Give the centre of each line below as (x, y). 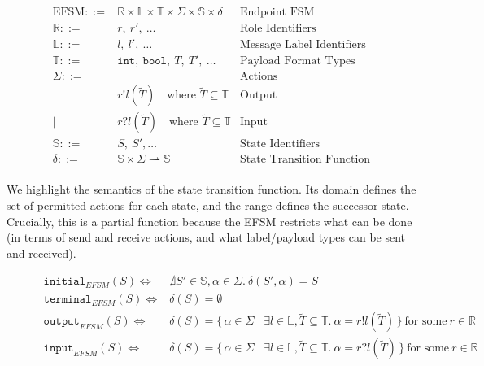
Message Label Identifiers (303, 45)
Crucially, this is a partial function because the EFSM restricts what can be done (209, 221)
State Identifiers (280, 144)
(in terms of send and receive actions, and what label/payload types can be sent (206, 237)
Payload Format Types (297, 61)
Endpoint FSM (277, 13)
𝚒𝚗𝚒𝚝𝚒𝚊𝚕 (65, 282)
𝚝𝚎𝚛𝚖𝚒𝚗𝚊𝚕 (68, 300)
